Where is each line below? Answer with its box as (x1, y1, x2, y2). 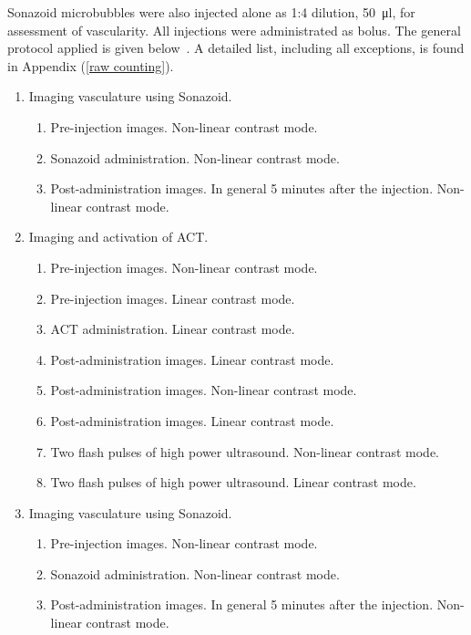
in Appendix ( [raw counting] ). (7, 56, 174, 75)
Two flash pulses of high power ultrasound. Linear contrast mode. (50, 473, 416, 492)
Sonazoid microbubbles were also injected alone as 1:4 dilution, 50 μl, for (7, 3, 415, 21)
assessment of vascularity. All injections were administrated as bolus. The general (7, 20, 461, 39)
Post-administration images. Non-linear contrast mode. (50, 380, 357, 400)
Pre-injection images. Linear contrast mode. (50, 288, 295, 307)
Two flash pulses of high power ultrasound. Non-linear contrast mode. (50, 442, 439, 461)
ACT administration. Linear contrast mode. (50, 319, 295, 338)
